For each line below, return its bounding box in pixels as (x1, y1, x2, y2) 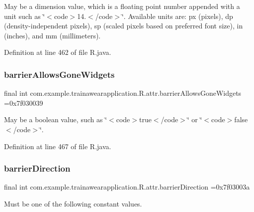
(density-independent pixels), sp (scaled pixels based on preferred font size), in (4, 20, 243, 31)
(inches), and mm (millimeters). (4, 30, 101, 40)
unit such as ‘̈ (4, 10, 45, 21)
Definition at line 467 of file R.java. (4, 141, 111, 151)
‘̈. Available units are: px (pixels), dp (121, 10, 233, 21)
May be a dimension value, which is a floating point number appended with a (4, 1, 240, 11)
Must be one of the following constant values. (4, 198, 142, 209)
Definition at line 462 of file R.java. (4, 47, 111, 57)
